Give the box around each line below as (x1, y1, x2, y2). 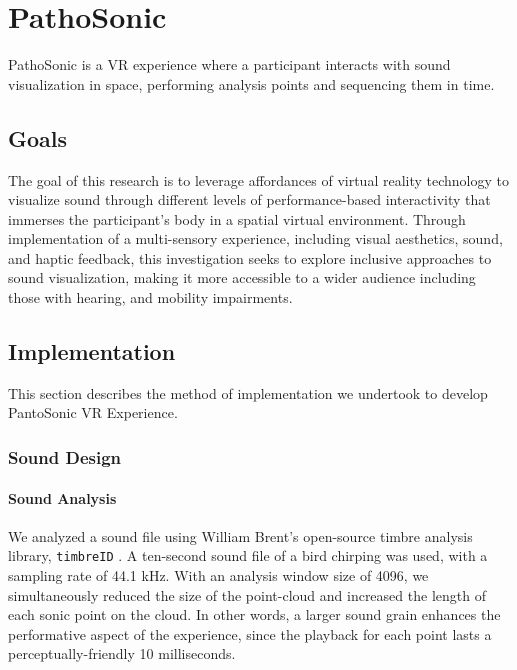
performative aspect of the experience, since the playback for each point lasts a (8, 623, 492, 644)
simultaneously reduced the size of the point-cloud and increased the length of (8, 584, 486, 605)
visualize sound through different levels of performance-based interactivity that (8, 189, 491, 210)
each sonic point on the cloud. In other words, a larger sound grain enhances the (8, 604, 501, 625)
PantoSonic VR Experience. (8, 402, 178, 423)
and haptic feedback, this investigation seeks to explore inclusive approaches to (8, 247, 492, 268)
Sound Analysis (8, 487, 117, 508)
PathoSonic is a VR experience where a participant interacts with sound (8, 54, 451, 75)
